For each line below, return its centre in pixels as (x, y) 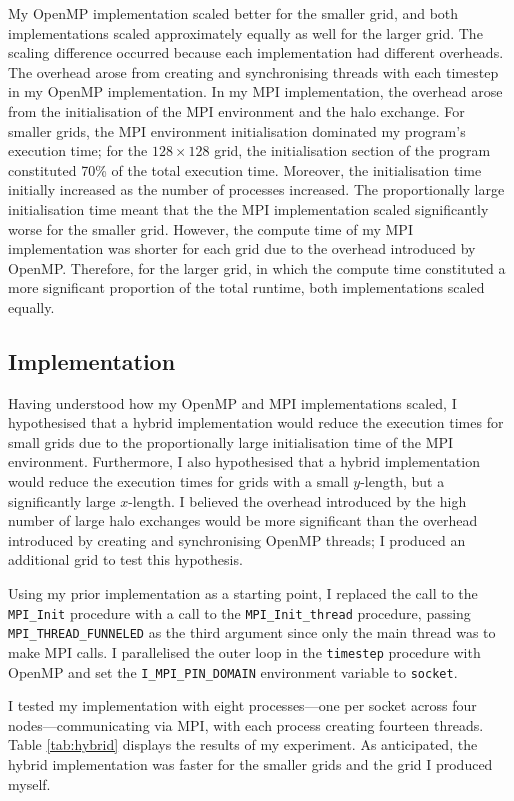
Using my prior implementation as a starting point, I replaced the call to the (243, 593)
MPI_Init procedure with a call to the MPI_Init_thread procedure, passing (239, 612)
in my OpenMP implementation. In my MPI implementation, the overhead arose (255, 91)
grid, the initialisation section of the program (352, 150)
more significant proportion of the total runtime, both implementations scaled (246, 287)
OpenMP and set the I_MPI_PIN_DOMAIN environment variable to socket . (233, 671)
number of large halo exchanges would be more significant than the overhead (243, 520)
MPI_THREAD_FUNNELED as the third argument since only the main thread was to (252, 632)
